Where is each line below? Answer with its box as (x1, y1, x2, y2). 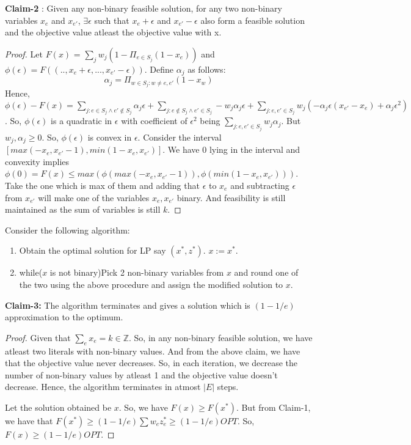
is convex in (87, 130, 132, 143)
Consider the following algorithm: (5, 223, 130, 236)
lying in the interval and (209, 143, 300, 156)
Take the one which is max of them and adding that (5, 179, 200, 192)
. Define (144, 62, 174, 75)
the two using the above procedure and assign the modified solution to (19, 278, 283, 290)
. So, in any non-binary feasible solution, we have (129, 331, 313, 344)
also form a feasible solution (200, 13, 305, 26)
